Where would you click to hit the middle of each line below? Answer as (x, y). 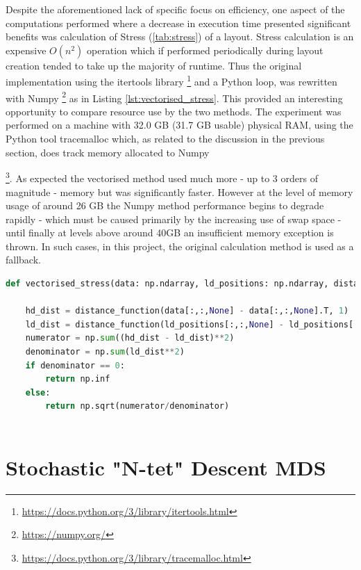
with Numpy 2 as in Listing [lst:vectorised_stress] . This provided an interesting (174, 97)
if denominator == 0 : (75, 365)
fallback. (23, 260)
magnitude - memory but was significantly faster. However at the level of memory (179, 192)
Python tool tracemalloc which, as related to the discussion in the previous (165, 139)
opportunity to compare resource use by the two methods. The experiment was (174, 111)
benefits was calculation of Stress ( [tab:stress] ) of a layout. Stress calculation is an (180, 36)
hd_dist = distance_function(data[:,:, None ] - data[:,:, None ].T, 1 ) (187, 311)
